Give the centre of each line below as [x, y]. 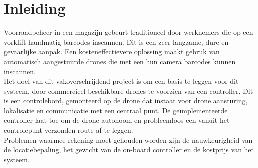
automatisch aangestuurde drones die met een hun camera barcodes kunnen [120, 61]
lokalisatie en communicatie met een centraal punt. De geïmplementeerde [116, 110]
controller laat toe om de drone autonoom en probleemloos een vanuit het [117, 120]
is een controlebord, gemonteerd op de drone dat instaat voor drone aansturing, [126, 101]
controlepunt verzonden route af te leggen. [69, 130]
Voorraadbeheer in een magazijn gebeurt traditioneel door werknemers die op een [129, 32]
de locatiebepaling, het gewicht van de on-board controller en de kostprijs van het [129, 150]
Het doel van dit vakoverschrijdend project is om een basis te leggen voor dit [121, 81]
